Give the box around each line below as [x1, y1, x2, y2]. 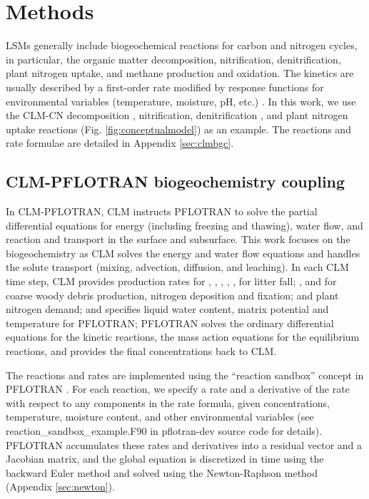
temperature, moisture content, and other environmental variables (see [6, 409, 314, 424]
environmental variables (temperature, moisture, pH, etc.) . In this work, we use [6, 93, 356, 108]
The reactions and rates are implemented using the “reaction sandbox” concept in [6, 367, 364, 382]
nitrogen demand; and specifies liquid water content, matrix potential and [6, 302, 329, 317]
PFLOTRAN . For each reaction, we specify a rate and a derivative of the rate [6, 381, 350, 396]
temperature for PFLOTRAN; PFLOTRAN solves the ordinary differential [6, 315, 334, 330]
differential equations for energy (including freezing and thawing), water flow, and [6, 217, 363, 232]
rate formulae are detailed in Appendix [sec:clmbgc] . [6, 135, 234, 150]
